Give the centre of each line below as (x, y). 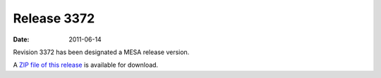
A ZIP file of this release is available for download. (86, 65)
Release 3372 (54, 18)
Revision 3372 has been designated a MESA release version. (101, 52)
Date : (21, 39)
